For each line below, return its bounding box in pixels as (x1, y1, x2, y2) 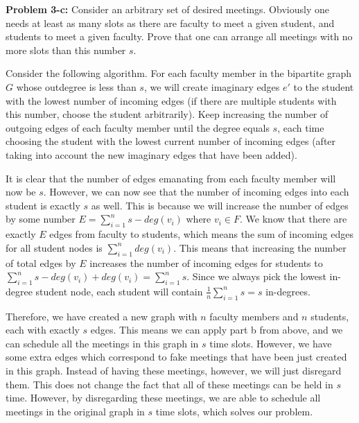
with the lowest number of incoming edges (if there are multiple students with (6, 93, 337, 107)
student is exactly (6, 198, 80, 212)
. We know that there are (240, 211, 347, 226)
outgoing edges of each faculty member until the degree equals (6, 120, 270, 135)
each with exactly (6, 322, 80, 337)
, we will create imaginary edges (143, 79, 280, 94)
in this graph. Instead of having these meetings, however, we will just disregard (6, 363, 342, 378)
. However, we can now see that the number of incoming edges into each (43, 184, 349, 199)
